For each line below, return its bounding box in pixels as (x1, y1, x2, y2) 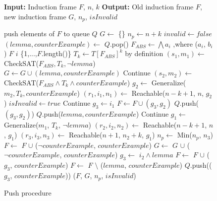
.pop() (109, 38, 129, 49)
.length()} (41, 48, 71, 59)
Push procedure (4, 187, 52, 198)
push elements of (4, 28, 55, 39)
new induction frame (4, 11, 66, 21)
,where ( (173, 38, 198, 49)
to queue (63, 28, 90, 39)
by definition (125, 48, 163, 59)
